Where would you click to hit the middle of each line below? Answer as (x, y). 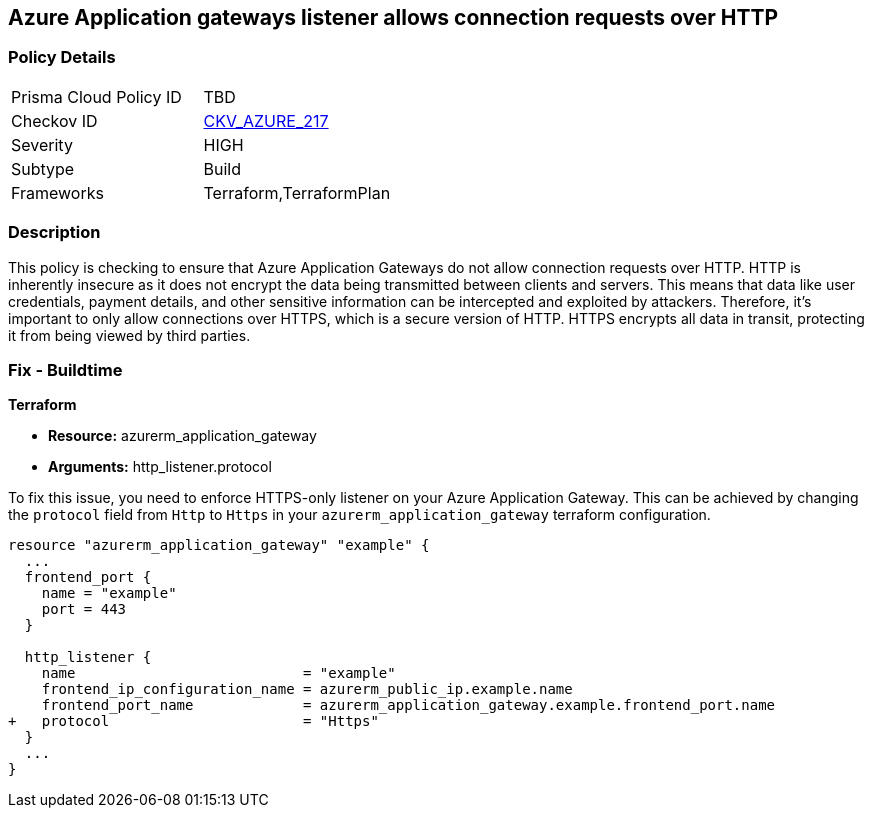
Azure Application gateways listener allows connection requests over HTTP (393, 17)
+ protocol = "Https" (193, 721)
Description (54, 232)
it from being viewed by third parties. (129, 335)
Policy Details (62, 57)
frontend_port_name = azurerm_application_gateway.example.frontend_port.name (408, 705)
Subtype (43, 168)
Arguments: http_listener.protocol (160, 467)
